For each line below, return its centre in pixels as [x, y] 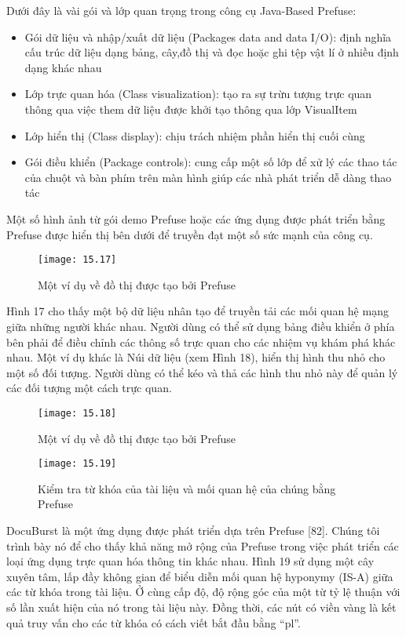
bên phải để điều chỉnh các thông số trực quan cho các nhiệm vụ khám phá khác [201, 342]
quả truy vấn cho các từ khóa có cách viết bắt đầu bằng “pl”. [154, 622]
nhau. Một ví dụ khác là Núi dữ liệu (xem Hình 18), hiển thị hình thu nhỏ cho [196, 357]
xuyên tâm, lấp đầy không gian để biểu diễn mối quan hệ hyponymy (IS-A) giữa [200, 576]
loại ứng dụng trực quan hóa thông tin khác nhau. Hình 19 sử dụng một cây [190, 561]
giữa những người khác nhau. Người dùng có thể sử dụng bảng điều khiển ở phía [201, 326]
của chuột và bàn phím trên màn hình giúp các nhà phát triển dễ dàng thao [208, 177]
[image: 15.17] [77, 260]
